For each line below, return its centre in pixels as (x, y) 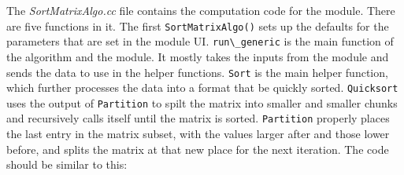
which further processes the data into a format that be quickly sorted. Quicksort (202, 87)
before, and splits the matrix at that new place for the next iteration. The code (198, 149)
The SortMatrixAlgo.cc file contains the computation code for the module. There (201, 10)
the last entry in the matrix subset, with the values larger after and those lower (198, 134)
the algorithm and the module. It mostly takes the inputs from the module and (198, 56)
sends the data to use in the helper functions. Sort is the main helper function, (197, 72)
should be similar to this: (67, 164)
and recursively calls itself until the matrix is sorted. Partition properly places (198, 118)
